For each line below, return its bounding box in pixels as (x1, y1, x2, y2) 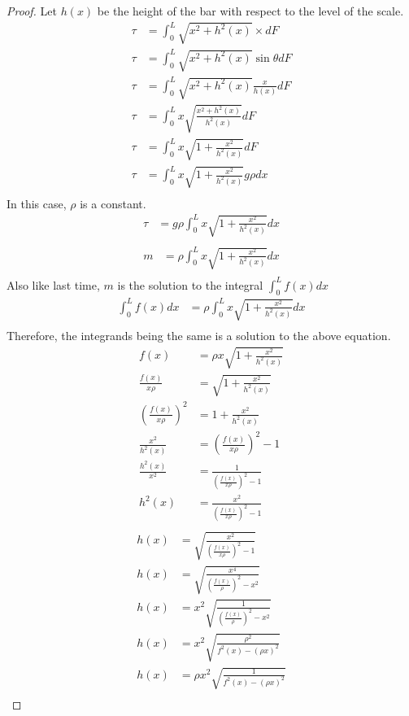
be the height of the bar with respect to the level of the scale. (97, 2, 404, 19)
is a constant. (80, 194, 146, 212)
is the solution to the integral (117, 276, 263, 293)
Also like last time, (7, 276, 100, 293)
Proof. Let (7, 2, 57, 19)
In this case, (7, 194, 67, 212)
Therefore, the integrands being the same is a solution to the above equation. (7, 327, 391, 344)
